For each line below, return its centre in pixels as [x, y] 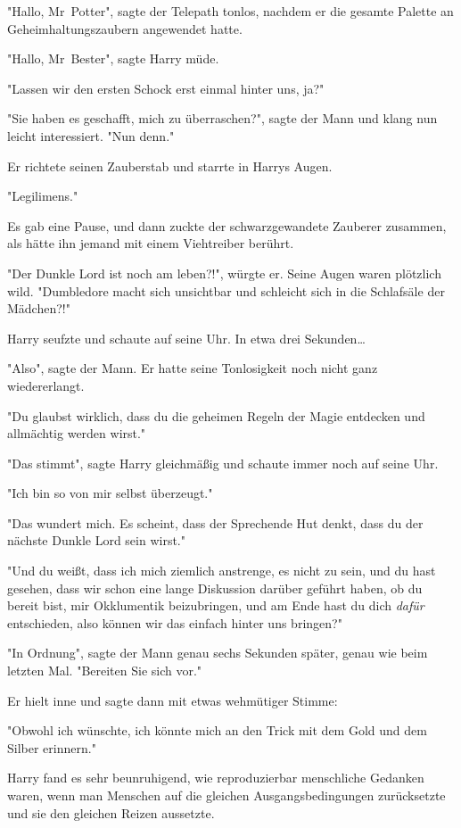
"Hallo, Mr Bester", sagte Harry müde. [113, 58]
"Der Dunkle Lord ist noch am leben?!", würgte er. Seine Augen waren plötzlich [224, 273]
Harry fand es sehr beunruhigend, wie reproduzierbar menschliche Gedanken [216, 778]
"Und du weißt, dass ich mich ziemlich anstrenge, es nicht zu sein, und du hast [222, 571]
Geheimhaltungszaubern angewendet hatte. [125, 28]
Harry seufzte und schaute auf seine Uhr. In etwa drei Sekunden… [186, 338]
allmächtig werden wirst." [77, 433]
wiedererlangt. [46, 385]
